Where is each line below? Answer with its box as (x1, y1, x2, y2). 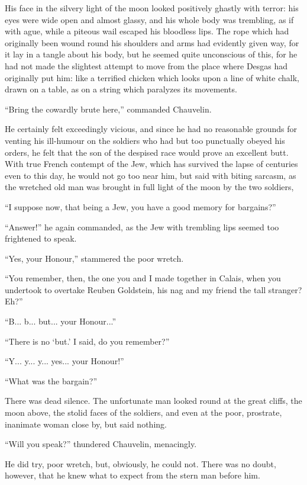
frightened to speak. (5, 232, 77, 245)
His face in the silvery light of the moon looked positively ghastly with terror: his (5, 2, 299, 14)
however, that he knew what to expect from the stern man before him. (5, 469, 260, 481)
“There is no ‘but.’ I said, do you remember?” (5, 335, 170, 347)
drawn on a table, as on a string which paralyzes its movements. (5, 83, 237, 95)
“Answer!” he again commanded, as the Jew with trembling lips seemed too (5, 220, 279, 233)
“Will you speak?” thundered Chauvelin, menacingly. (5, 438, 197, 450)
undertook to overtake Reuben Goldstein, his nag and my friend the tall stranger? (5, 283, 302, 296)
